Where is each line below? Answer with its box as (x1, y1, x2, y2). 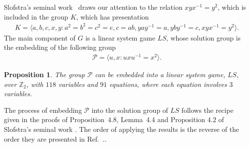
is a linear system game (85, 32, 155, 42)
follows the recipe (181, 105, 233, 115)
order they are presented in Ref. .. (4, 133, 107, 144)
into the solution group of (91, 105, 168, 115)
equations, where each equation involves (109, 79, 227, 89)
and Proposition (157, 114, 206, 125)
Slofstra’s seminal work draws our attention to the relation (4, 2, 183, 12)
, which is (217, 2, 246, 12)
